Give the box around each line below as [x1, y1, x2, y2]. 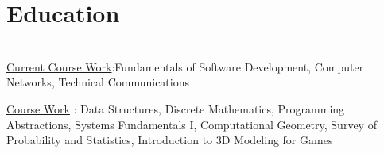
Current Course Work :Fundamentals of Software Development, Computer [6, 58, 364, 75]
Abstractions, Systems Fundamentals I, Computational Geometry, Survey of [6, 116, 377, 132]
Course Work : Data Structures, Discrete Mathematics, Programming [6, 100, 345, 117]
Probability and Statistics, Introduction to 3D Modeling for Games [6, 132, 333, 148]
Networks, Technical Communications [6, 74, 190, 90]
